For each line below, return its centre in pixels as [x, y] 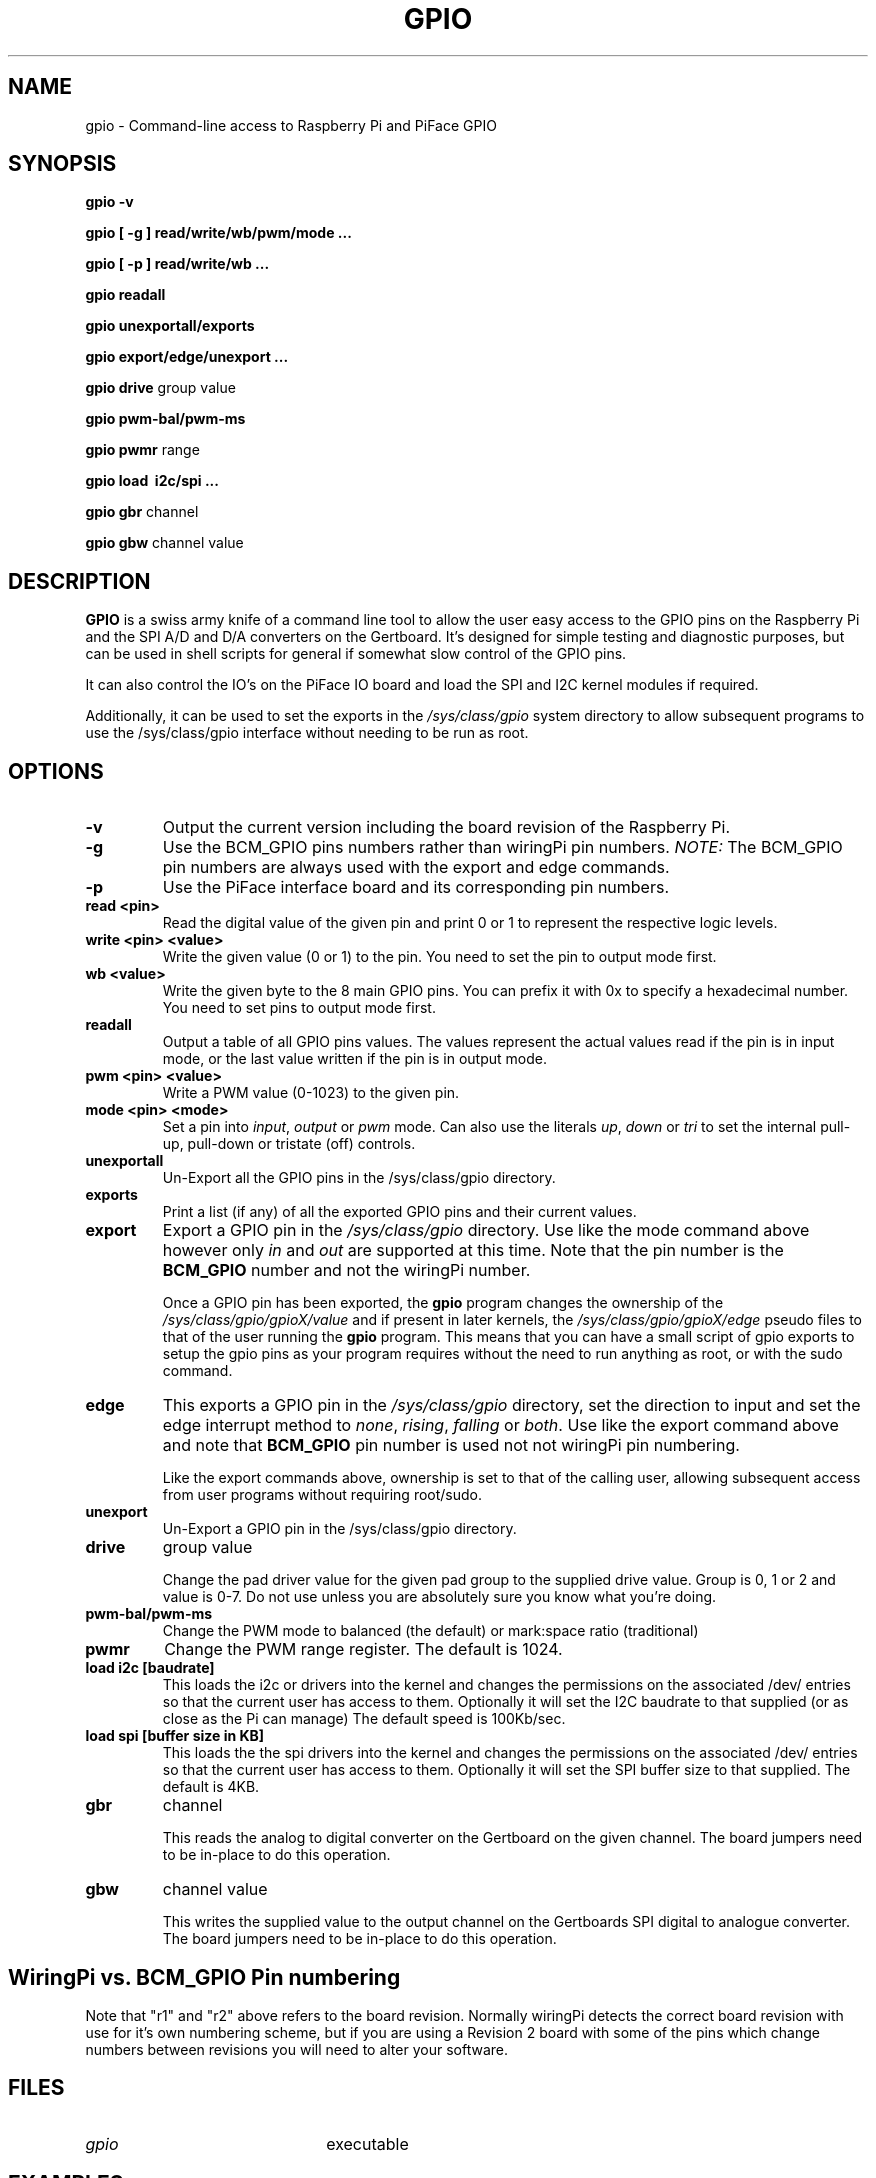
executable [367, 2143]
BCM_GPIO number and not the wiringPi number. [346, 1270]
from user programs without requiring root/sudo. [322, 1495]
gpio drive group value [160, 388]
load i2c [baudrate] [150, 1668]
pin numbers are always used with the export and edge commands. [416, 867]
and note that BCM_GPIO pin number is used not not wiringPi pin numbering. [451, 1445]
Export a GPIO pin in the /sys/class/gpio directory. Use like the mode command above [486, 1230]
